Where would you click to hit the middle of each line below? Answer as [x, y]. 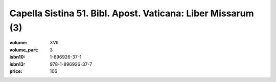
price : [16, 71]
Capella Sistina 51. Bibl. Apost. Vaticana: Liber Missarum [132, 13]
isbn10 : [17, 57]
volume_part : [24, 50]
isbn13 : [17, 64]
